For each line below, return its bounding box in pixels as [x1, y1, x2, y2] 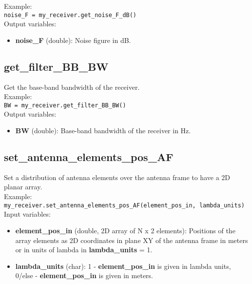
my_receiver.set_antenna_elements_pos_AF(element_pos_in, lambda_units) [4, 202, 245, 209]
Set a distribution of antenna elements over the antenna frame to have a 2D [4, 172, 231, 182]
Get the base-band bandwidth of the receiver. [4, 81, 140, 92]
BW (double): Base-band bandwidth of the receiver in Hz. [15, 125, 191, 136]
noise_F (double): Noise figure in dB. [15, 35, 131, 45]
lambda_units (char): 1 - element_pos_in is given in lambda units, [15, 261, 231, 271]
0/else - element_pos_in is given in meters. [15, 270, 153, 281]
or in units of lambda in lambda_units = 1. [15, 244, 153, 255]
